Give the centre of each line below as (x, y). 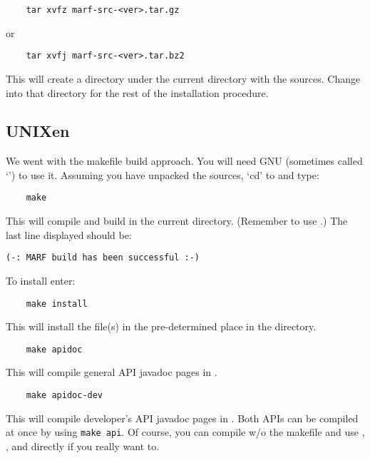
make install (57, 304)
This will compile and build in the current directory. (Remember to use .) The (177, 221)
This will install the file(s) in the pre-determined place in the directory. (161, 326)
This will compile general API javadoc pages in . (112, 372)
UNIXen (38, 131)
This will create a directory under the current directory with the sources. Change (183, 78)
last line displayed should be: (69, 234)
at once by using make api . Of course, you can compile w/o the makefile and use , (185, 432)
